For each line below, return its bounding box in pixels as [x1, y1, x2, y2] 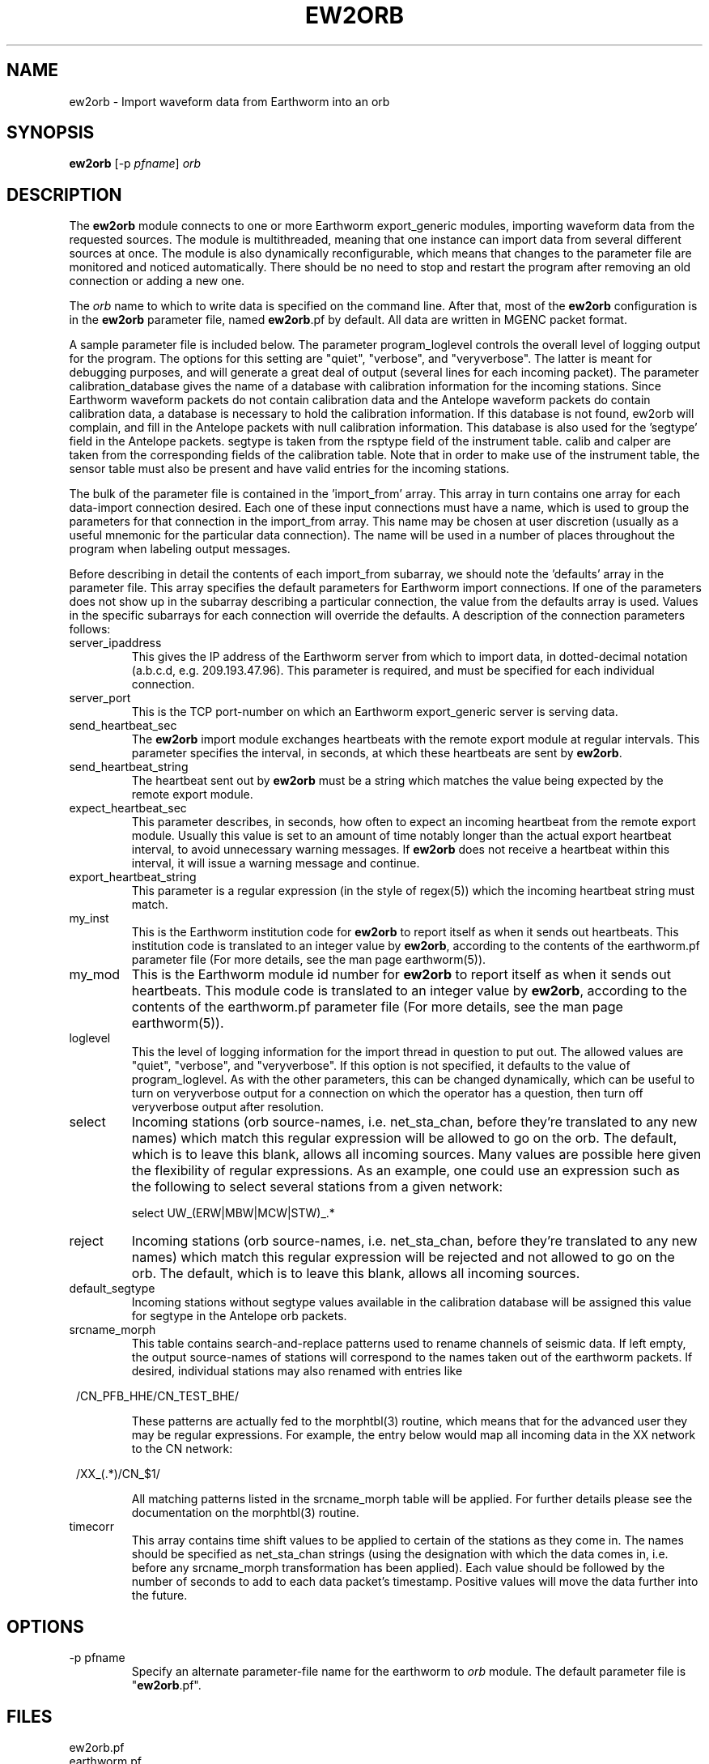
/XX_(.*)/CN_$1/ [76, 1467, 160, 1481]
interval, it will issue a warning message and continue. [131, 856, 420, 871]
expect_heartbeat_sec [69, 801, 187, 816]
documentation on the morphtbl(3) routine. [131, 1506, 359, 1520]
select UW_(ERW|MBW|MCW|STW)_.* [131, 1206, 335, 1221]
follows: [69, 622, 111, 637]
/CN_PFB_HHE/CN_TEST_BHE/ [76, 1389, 240, 1404]
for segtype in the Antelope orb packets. [131, 1309, 347, 1323]
